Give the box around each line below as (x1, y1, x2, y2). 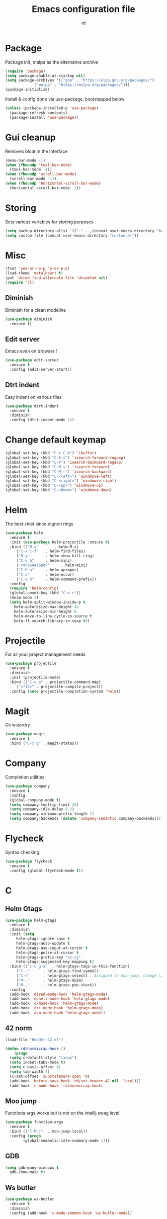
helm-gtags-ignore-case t (16, 936, 70, 942)
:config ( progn (9, 1133, 41, 1138)
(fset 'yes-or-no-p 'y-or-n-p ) (5, 266, 70, 271)
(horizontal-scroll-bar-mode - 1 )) (9, 185, 81, 190)
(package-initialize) (5, 87, 50, 92)
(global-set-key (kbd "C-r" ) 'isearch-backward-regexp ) (5, 460, 123, 465)
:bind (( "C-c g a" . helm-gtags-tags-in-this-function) (9, 964, 130, 969)
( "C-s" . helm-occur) (16, 572, 75, 577)
